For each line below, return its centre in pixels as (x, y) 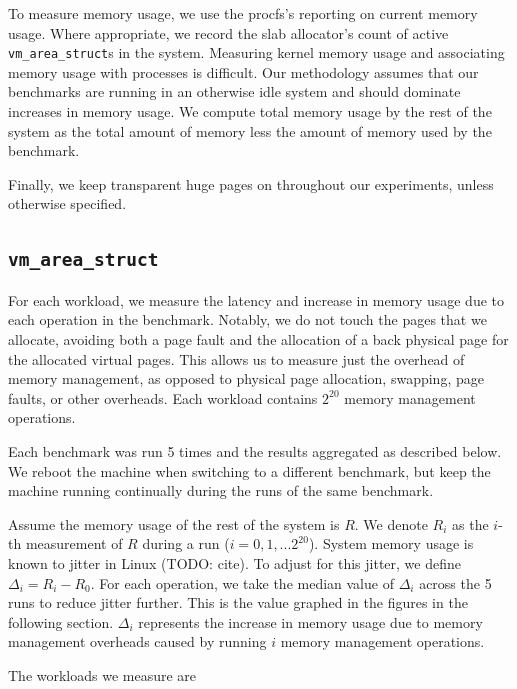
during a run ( (186, 543)
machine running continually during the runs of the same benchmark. (221, 490)
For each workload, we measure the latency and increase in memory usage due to (256, 299)
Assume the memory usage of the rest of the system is (174, 523)
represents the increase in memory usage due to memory (310, 621)
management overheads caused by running (137, 641)
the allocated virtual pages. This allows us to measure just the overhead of (236, 358)
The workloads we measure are (102, 674)
